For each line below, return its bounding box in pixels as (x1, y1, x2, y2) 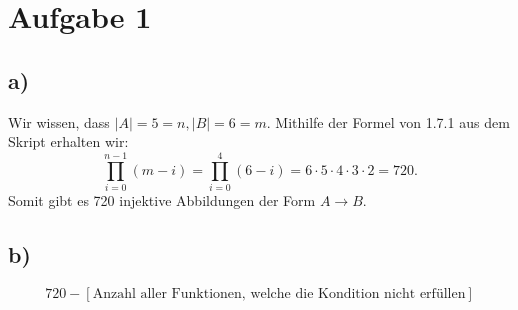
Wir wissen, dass (8, 111, 110, 132)
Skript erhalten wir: (8, 131, 129, 152)
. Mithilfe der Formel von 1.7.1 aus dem (266, 111, 510, 132)
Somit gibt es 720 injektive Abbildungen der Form (8, 189, 316, 210)
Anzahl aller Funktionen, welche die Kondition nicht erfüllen (92, 286, 466, 301)
